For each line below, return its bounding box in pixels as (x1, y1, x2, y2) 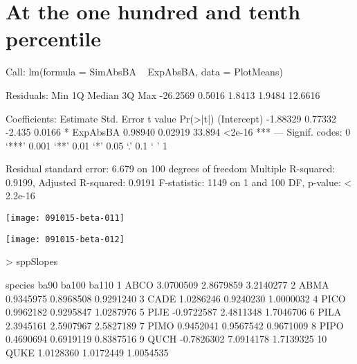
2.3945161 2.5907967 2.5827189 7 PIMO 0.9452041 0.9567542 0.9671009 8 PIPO (6, 318, 344, 332)
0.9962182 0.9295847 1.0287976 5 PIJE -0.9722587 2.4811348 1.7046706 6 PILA (6, 304, 342, 319)
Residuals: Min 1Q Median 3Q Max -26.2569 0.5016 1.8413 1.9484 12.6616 (6, 87, 320, 102)
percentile (6, 24, 102, 53)
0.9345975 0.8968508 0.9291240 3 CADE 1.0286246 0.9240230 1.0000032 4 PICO (6, 291, 346, 305)
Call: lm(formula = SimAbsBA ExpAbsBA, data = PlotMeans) (6, 64, 283, 79)
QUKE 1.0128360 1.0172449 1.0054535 (6, 345, 169, 359)
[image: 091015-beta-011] (6, 213, 125, 224)
